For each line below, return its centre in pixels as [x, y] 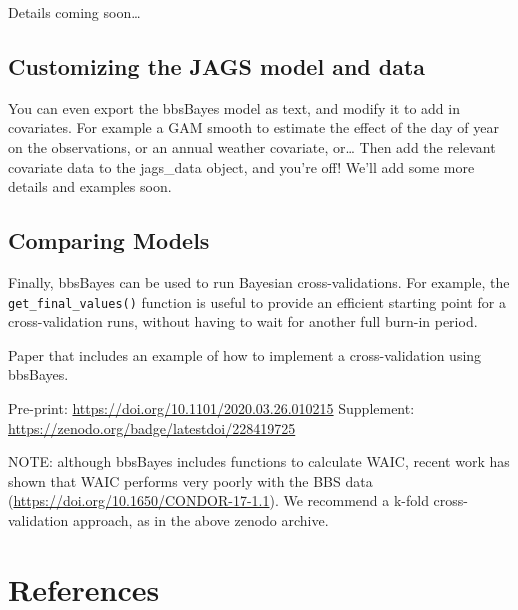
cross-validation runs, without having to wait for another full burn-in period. [243, 321]
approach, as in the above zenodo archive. [200, 519]
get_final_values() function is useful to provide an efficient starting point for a [257, 301]
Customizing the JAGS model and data [217, 65]
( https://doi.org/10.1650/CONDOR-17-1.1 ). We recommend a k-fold [218, 500]
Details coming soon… [74, 12]
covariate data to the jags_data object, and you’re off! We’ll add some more [241, 166]
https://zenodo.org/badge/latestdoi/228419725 [152, 427]
